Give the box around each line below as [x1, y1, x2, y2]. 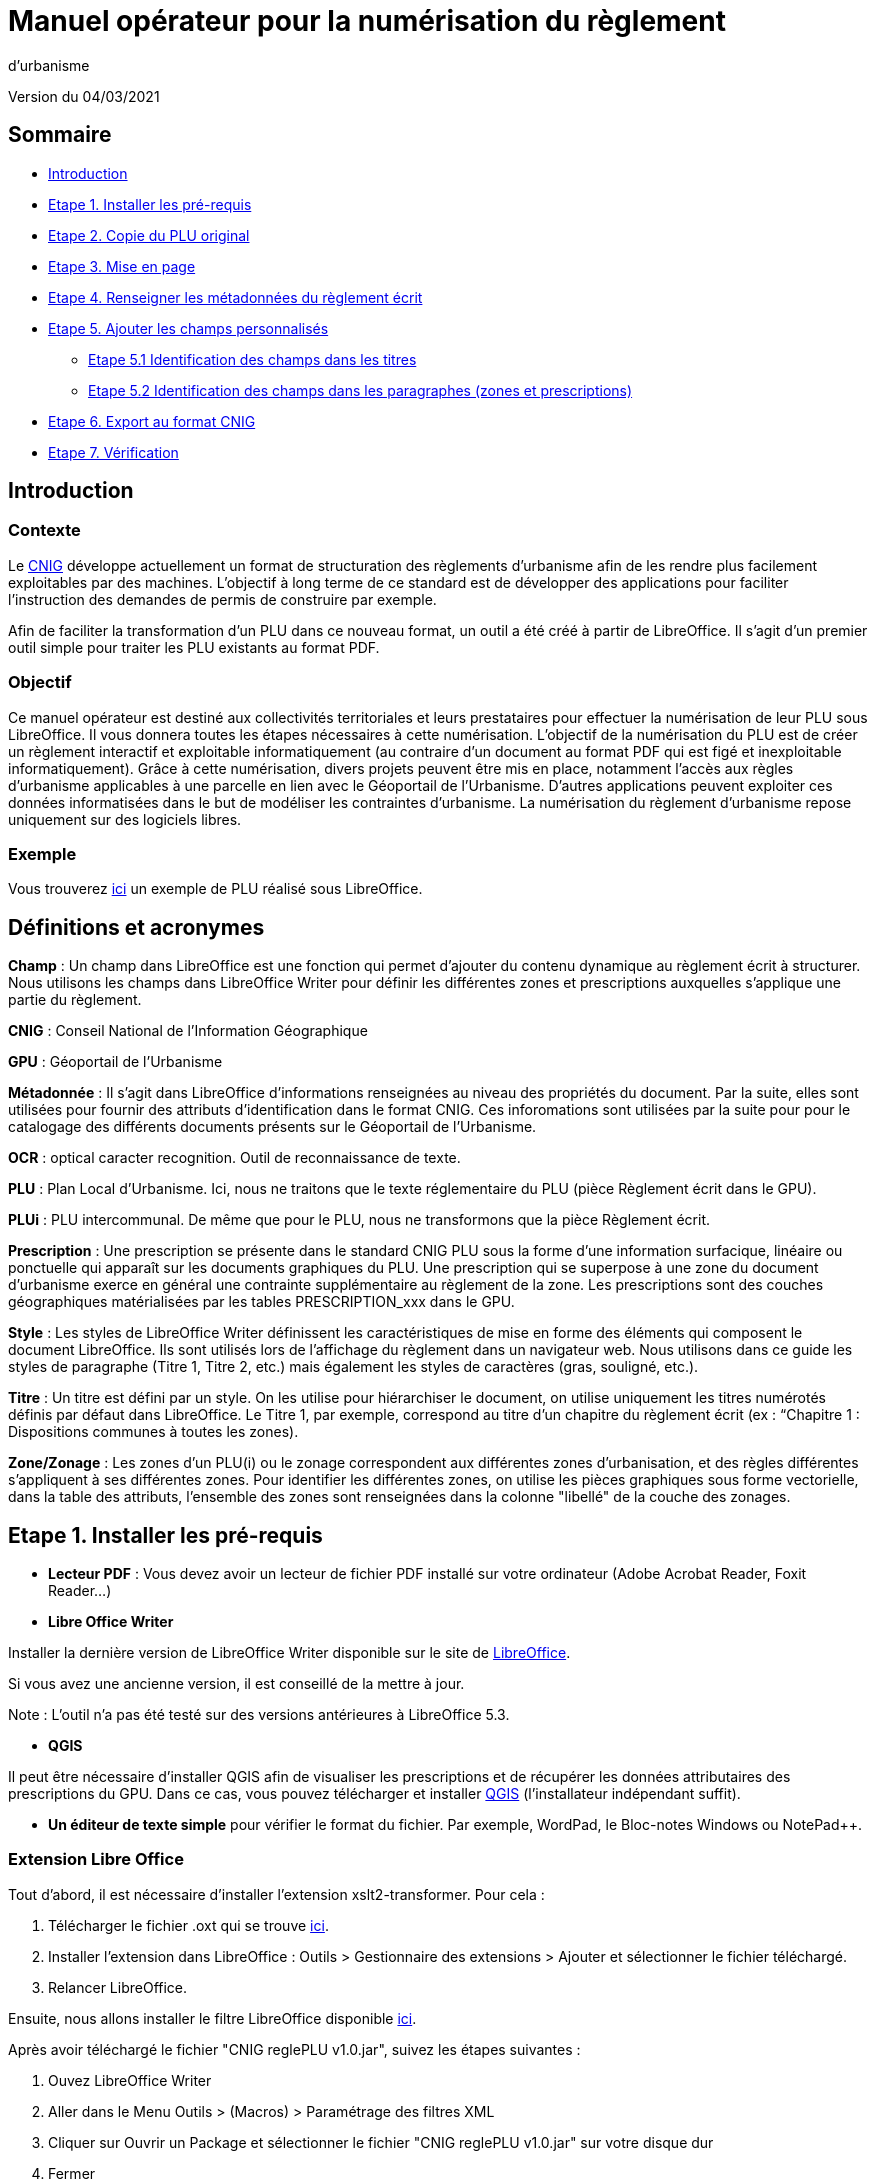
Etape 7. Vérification [48, 443, 179, 461]
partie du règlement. [8, 991, 142, 1009]
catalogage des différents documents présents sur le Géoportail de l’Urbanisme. [8, 1118, 537, 1136]
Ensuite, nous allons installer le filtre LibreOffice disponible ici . [8, 2009, 417, 2027]
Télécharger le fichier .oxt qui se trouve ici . [48, 1916, 329, 1934]
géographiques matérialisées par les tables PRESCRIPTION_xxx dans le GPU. [8, 1293, 515, 1311]
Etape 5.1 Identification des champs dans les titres [88, 350, 417, 368]
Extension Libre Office [8, 1849, 184, 1870]
